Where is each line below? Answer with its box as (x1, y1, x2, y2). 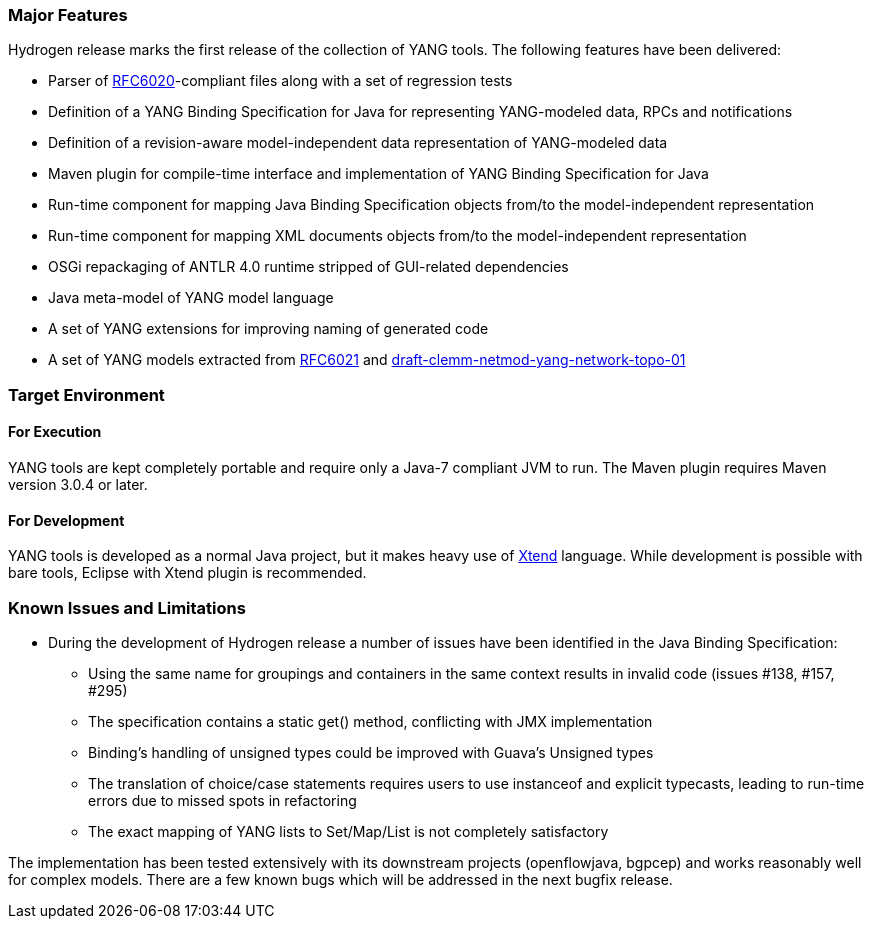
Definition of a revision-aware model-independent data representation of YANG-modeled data (48, 134, 668, 152)
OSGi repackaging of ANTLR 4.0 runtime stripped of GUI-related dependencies (48, 258, 569, 276)
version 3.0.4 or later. (8, 475, 148, 493)
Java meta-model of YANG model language (48, 289, 334, 307)
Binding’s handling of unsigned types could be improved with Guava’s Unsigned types (88, 743, 654, 761)
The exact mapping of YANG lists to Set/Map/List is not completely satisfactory (88, 822, 609, 840)
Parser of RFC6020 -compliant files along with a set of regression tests (48, 72, 513, 90)
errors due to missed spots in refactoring (88, 791, 357, 809)
